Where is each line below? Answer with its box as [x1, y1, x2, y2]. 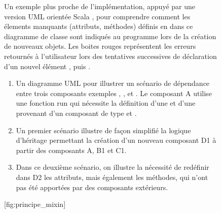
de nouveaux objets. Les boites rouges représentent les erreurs [4, 41, 196, 51]
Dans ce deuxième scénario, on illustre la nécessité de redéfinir [16, 162, 209, 172]
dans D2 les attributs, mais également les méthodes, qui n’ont [16, 171, 208, 182]
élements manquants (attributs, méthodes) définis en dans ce [4, 21, 193, 32]
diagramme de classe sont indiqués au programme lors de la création [4, 31, 216, 41]
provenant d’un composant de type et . [16, 107, 137, 118]
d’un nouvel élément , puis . [4, 60, 91, 71]
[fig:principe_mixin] [4, 199, 66, 209]
